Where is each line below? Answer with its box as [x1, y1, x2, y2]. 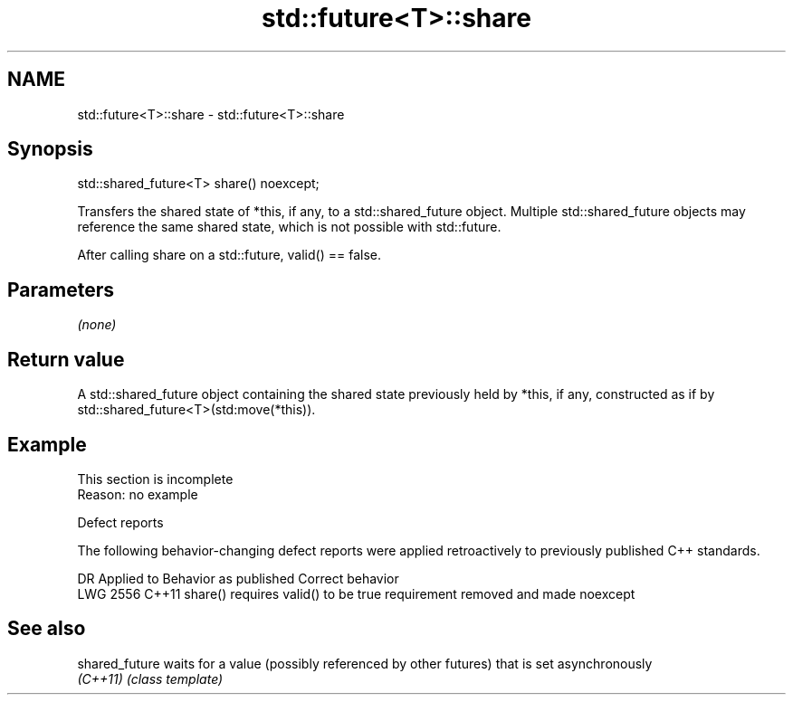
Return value [7, 347, 125, 371]
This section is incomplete [77, 470, 234, 487]
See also [7, 617, 86, 640]
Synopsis [7, 138, 93, 161]
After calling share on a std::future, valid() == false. [77, 247, 381, 263]
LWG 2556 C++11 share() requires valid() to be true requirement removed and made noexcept [77, 585, 635, 602]
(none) [77, 317, 117, 333]
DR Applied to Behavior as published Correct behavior [77, 570, 399, 586]
